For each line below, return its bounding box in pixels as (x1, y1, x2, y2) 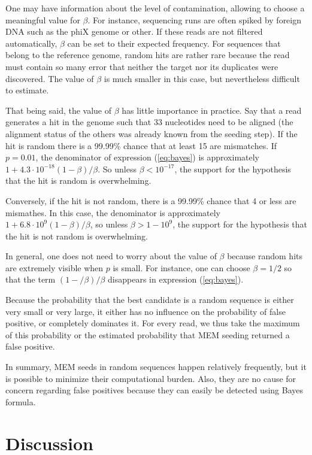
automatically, (5, 37, 57, 49)
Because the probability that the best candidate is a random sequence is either (5, 293, 294, 306)
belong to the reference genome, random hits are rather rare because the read (5, 48, 290, 61)
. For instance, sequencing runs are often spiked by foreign (87, 13, 302, 26)
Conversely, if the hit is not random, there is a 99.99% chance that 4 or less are (5, 194, 296, 207)
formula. (5, 395, 36, 408)
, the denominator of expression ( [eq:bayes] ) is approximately (35, 151, 260, 163)
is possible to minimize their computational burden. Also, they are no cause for (5, 372, 296, 384)
